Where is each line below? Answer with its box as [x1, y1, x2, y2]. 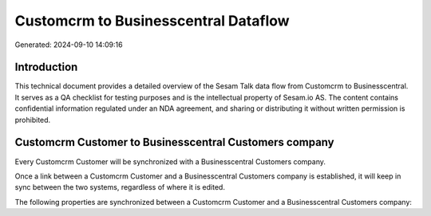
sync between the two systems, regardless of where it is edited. [14, 183, 225, 192]
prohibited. [14, 115, 51, 124]
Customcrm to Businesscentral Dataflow [14, 12, 291, 29]
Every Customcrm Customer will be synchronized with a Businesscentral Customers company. [14, 156, 326, 167]
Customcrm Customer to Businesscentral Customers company [14, 135, 334, 149]
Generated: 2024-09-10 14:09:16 [14, 40, 123, 49]
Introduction [14, 61, 78, 74]
